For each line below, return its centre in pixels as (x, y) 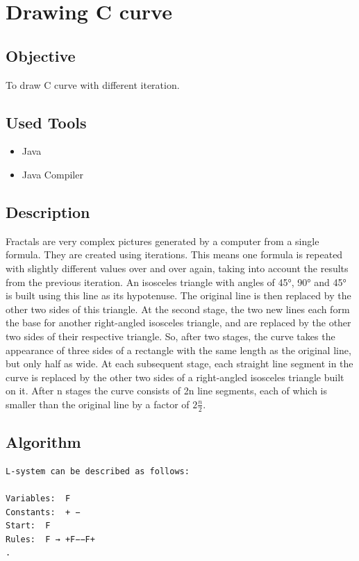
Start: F (28, 526)
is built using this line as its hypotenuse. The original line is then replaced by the (178, 295)
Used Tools (46, 122)
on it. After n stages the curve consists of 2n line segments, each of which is (167, 391)
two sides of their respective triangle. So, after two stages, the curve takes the (170, 336)
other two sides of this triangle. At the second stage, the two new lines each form (178, 309)
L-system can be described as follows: (98, 471)
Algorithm (43, 442)
